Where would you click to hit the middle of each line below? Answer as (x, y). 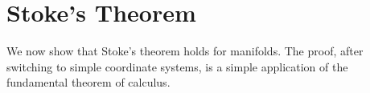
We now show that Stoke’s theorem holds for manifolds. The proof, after (185, 51)
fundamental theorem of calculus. (88, 82)
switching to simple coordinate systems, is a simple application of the (177, 66)
